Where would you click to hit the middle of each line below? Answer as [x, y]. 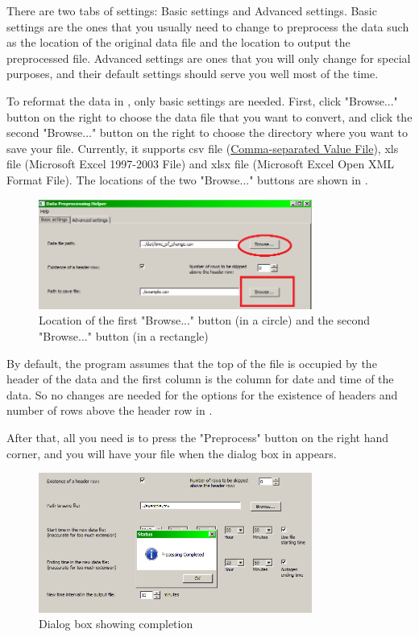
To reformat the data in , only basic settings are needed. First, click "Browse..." [202, 100]
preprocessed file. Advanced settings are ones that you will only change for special [209, 58]
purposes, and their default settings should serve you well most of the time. [193, 74]
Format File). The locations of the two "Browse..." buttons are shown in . [187, 179]
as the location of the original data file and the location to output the [178, 42]
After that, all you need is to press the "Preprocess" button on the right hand [198, 438]
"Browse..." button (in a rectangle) [124, 336]
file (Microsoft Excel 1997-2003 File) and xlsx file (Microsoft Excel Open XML [200, 164]
